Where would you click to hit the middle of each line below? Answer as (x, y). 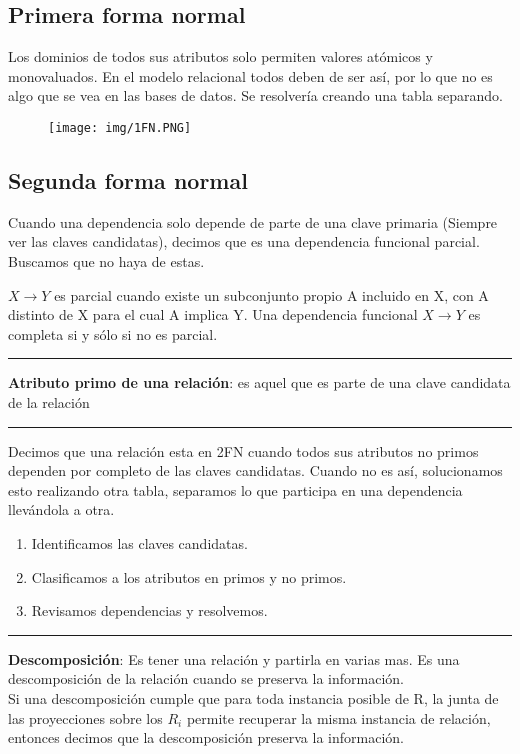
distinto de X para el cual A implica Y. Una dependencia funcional (213, 314)
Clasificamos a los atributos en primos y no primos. (189, 576)
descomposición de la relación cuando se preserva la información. (206, 678)
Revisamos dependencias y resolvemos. (149, 610)
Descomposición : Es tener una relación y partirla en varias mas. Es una (234, 658)
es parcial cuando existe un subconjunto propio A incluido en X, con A (271, 294)
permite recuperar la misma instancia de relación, (338, 717)
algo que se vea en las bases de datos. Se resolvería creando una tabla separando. (255, 95)
